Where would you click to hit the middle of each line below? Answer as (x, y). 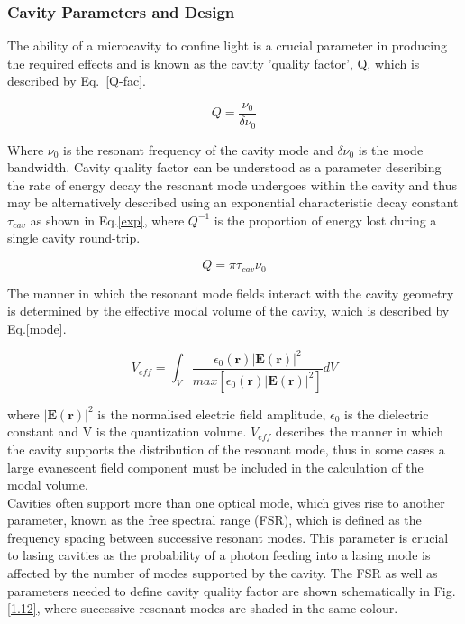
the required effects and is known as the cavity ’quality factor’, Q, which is (214, 63)
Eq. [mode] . (37, 328)
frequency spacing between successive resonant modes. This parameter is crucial (228, 537)
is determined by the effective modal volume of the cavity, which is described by (228, 311)
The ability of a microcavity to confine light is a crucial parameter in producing (227, 46)
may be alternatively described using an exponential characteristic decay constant (233, 202)
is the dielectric (387, 413)
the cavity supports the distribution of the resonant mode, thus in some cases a (226, 449)
